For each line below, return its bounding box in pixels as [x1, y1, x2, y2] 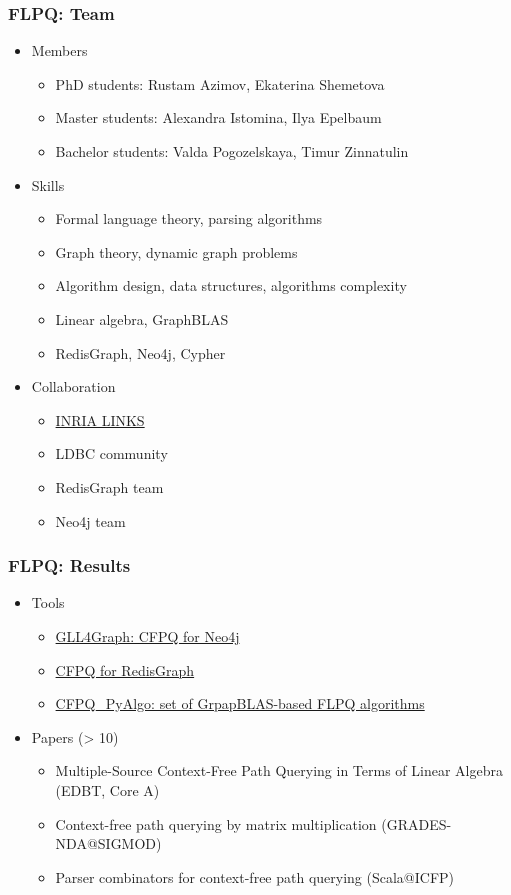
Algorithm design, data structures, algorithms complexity [55, 275, 407, 296]
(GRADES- [381, 813, 452, 834]
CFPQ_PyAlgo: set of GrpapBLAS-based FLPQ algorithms [55, 693, 425, 714]
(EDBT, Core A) [55, 779, 160, 800]
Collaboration [31, 376, 116, 397]
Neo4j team [55, 510, 126, 531]
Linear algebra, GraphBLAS [55, 308, 229, 329]
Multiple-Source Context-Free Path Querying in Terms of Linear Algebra [55, 760, 503, 781]
